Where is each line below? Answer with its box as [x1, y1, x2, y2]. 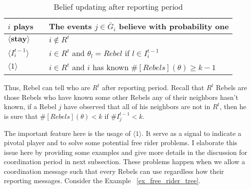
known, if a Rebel [4, 101, 57, 112]
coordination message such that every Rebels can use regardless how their [4, 166, 224, 176]
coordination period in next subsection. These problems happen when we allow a [4, 156, 245, 167]
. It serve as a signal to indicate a [141, 128, 242, 138]
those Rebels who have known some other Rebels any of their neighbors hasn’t [4, 92, 238, 102]
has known [92, 61, 129, 73]
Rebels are [216, 82, 247, 92]
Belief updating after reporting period [54, 1, 183, 12]
